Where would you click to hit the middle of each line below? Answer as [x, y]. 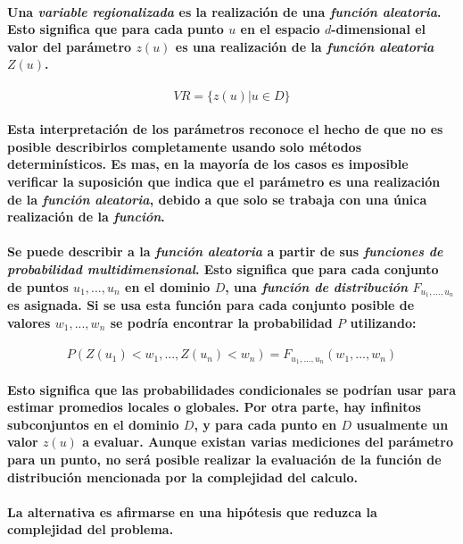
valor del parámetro [70, 46]
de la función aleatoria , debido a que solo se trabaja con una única [217, 199]
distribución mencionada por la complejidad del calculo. [182, 477]
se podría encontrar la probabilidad [221, 322]
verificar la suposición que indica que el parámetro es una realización [224, 181]
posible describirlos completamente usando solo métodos [185, 146]
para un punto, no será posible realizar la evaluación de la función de [224, 459]
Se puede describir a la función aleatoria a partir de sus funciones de [225, 251]
